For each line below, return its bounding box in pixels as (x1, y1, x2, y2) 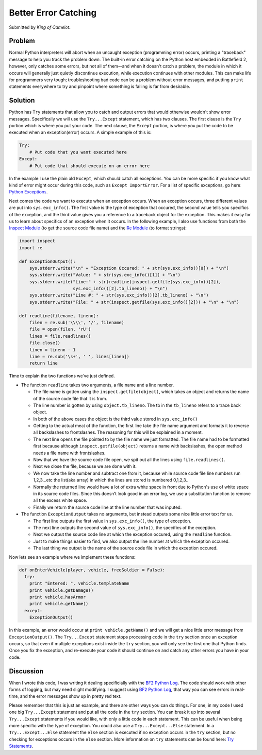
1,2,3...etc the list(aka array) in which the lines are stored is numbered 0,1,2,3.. (33, 477, 189, 483)
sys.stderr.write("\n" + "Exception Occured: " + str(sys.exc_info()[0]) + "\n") (29, 265, 229, 271)
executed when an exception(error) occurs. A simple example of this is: (9, 129, 152, 136)
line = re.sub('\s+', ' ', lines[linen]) (29, 354, 130, 359)
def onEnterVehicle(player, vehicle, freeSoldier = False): (19, 567, 165, 573)
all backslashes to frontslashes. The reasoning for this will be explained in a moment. (33, 429, 203, 435)
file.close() (29, 340, 61, 346)
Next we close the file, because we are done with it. (33, 463, 137, 469)
